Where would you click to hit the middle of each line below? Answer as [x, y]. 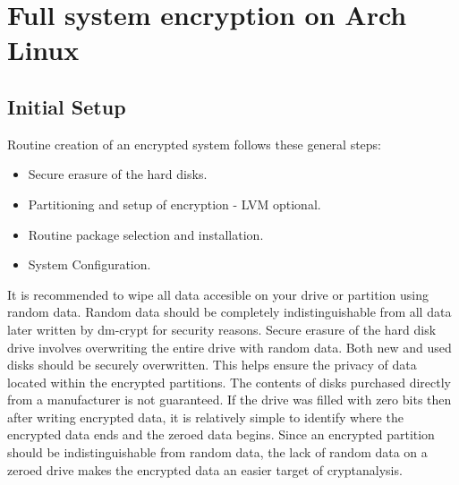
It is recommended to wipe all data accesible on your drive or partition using [218, 294]
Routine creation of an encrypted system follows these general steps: [195, 144]
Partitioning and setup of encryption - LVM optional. [174, 204]
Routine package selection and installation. [146, 234]
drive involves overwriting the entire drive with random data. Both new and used [229, 347]
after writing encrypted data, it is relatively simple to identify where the [205, 417]
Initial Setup [67, 106]
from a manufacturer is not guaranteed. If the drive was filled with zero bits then [229, 400]
